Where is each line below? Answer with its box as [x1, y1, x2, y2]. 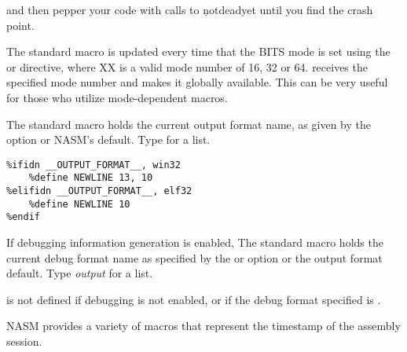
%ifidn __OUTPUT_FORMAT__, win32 [6, 159, 181, 170]
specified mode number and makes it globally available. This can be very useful [6, 74, 388, 90]
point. [6, 16, 35, 33]
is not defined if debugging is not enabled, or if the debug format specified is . [6, 291, 381, 307]
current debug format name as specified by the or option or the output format [6, 249, 383, 266]
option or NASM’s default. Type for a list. [6, 131, 211, 148]
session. [6, 333, 42, 349]
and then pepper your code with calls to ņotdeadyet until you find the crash [6, 2, 373, 17]
